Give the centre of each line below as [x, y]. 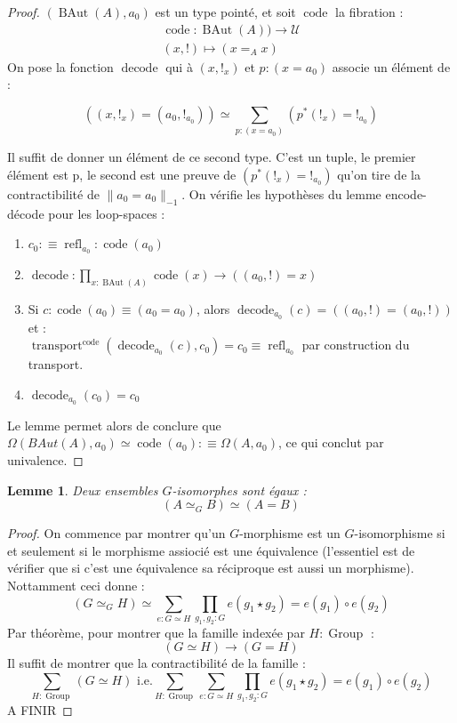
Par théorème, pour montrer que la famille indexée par [156, 632]
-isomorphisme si [400, 533]
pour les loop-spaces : [107, 213]
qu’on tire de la [379, 174]
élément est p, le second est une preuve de [122, 174]
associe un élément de [391, 66]
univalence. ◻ [45, 459]
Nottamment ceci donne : [76, 585]
